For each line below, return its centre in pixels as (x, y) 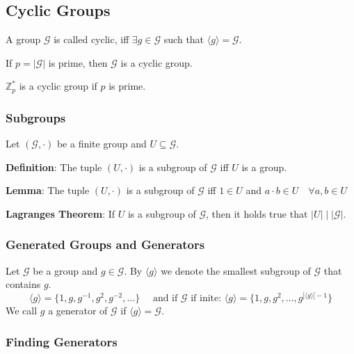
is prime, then (78, 62)
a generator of (78, 311)
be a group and (65, 270)
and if (165, 299)
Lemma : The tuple (48, 190)
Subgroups (36, 117)
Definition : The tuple (54, 167)
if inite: (206, 299)
